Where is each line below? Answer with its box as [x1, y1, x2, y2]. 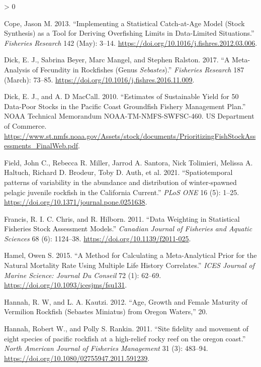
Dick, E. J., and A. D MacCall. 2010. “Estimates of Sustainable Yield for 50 [4, 91, 239, 102]
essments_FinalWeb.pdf [4, 140, 78, 151]
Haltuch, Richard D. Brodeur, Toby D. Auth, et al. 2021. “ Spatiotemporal [4, 167, 233, 177]
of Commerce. [4, 120, 47, 131]
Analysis [4, 64, 30, 74]
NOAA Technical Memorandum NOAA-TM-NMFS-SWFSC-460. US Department [4, 111, 254, 121]
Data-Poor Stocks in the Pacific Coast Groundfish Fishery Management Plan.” [4, 101, 246, 111]
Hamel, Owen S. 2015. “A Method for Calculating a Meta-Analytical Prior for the [4, 250, 257, 260]
